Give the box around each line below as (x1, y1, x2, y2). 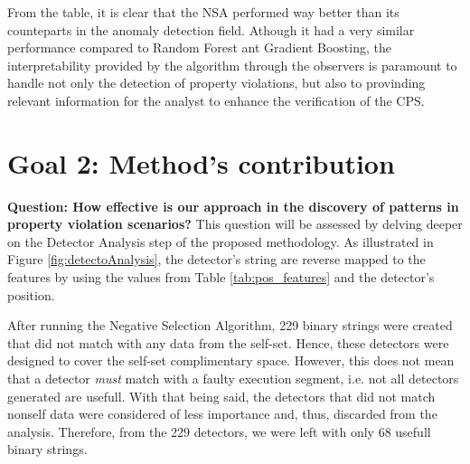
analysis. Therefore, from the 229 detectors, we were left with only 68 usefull (7, 421, 431, 440)
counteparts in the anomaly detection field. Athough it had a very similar (7, 20, 415, 39)
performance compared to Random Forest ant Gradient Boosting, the (7, 38, 391, 57)
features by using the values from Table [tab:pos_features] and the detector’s (7, 268, 435, 287)
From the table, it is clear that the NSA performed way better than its (7, 3, 399, 21)
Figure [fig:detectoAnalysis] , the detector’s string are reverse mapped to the (7, 250, 426, 269)
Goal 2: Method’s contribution (7, 144, 395, 181)
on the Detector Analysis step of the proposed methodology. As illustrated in (7, 232, 434, 251)
